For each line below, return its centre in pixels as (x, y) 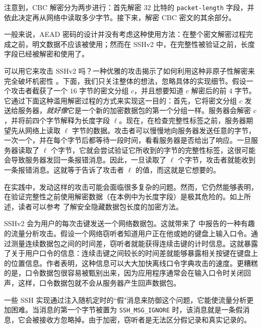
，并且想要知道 (159, 91)
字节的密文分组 (104, 91)
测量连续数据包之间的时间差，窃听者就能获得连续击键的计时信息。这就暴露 (134, 243)
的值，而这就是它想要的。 (178, 169)
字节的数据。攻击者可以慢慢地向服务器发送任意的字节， (163, 130)
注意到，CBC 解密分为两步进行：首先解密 (73, 7)
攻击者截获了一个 (39, 91)
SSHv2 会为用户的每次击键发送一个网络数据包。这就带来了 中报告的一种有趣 (129, 223)
